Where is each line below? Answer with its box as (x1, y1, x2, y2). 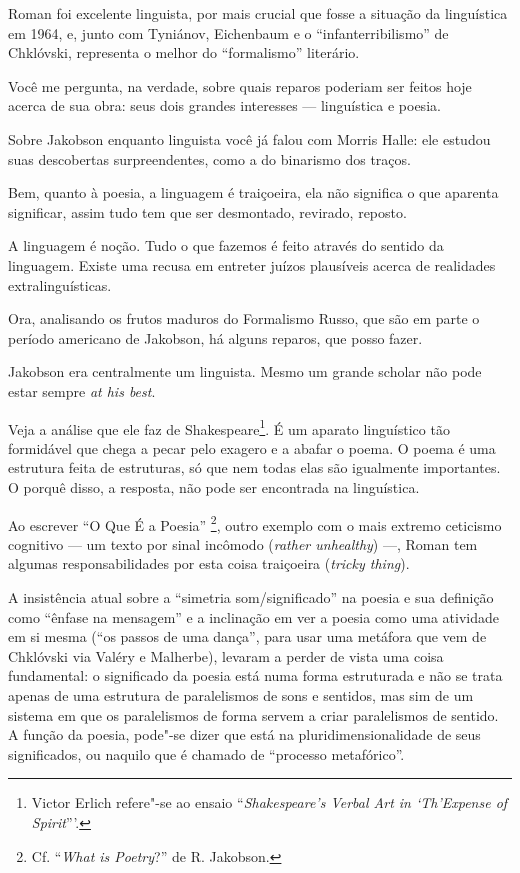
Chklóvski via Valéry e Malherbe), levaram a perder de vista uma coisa (8, 645, 444, 666)
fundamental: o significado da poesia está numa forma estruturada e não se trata (8, 665, 503, 686)
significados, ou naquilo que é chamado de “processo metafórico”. (8, 743, 405, 764)
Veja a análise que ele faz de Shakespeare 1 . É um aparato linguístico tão (8, 415, 450, 439)
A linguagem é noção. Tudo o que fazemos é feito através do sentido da (8, 235, 444, 256)
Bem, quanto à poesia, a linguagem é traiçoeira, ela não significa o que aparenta (8, 182, 499, 203)
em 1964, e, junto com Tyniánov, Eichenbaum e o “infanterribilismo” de (8, 22, 449, 43)
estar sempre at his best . (8, 380, 156, 401)
